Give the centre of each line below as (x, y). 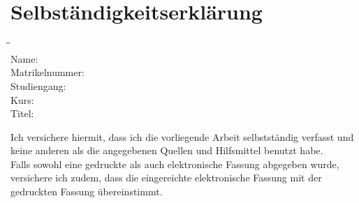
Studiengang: (38, 85)
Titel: (22, 113)
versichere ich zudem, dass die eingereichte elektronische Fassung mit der (166, 178)
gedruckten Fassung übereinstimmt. (87, 191)
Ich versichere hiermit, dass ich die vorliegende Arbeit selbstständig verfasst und (182, 136)
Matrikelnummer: (47, 72)
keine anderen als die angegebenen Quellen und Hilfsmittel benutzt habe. (167, 150)
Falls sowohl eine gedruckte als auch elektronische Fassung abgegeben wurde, (175, 164)
